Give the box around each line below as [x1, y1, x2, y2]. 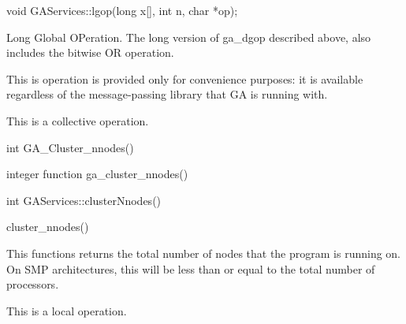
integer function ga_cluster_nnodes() [6, 166, 188, 182]
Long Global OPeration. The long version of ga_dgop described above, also [6, 28, 371, 45]
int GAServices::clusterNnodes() [6, 192, 162, 208]
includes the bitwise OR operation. [6, 44, 174, 61]
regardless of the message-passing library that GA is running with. [6, 86, 328, 102]
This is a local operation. [6, 302, 127, 318]
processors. [6, 276, 59, 292]
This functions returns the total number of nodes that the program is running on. [6, 244, 401, 261]
